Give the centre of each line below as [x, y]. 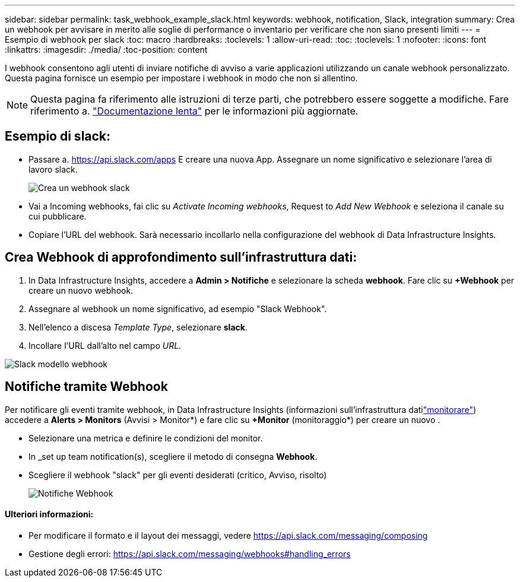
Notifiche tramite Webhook [86, 387]
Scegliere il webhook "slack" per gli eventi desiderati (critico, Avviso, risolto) [178, 475]
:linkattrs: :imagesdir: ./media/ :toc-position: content [106, 50]
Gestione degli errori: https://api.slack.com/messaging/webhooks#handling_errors [190, 554]
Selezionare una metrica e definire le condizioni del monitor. [146, 438]
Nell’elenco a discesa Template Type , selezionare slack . [138, 327]
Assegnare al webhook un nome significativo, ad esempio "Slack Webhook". [178, 309]
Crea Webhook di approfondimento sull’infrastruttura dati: [181, 257]
